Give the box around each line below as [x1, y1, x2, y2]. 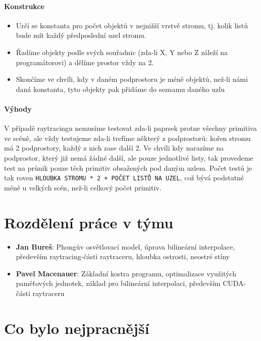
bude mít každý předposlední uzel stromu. [16, 30, 146, 40]
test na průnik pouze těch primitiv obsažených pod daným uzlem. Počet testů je [4, 162, 252, 173]
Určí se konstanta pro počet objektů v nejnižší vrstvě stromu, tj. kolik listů [16, 20, 248, 30]
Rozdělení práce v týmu [4, 212, 174, 232]
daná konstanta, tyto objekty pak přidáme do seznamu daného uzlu [16, 83, 225, 94]
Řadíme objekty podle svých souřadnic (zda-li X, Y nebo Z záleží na [16, 46, 228, 57]
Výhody [4, 103, 32, 114]
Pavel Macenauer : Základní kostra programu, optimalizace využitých [16, 268, 236, 278]
